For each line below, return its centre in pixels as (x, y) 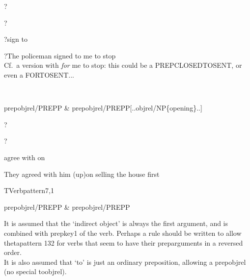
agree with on (25, 157)
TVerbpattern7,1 (29, 190)
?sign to (16, 39)
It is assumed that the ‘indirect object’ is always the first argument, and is (116, 223)
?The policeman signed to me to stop (60, 55)
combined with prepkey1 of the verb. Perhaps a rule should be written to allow (123, 233)
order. (13, 252)
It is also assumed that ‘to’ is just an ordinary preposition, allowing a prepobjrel (125, 262)
